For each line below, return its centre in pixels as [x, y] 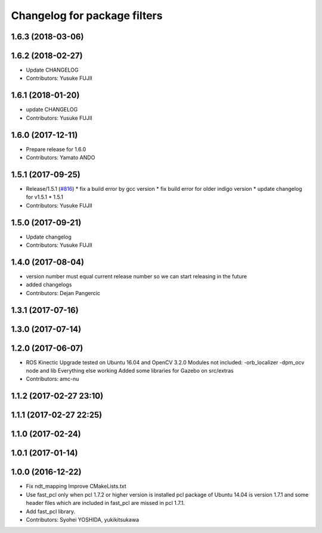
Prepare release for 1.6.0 [56, 149]
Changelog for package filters [87, 16]
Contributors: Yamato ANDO [61, 157]
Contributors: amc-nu [52, 379]
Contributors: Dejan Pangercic [63, 293]
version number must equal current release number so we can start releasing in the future [137, 276]
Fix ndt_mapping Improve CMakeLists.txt [76, 486]
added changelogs [49, 285]
